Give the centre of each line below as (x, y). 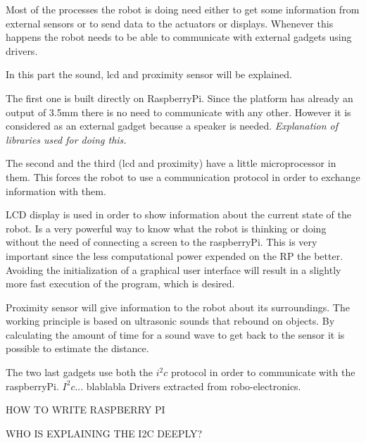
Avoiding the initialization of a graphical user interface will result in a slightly (173, 269)
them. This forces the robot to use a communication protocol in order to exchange (183, 176)
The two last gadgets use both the (80, 372)
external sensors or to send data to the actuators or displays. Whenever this (170, 23)
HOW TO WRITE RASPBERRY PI (86, 410)
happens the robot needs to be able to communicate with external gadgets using (179, 37)
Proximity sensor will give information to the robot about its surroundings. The (178, 307)
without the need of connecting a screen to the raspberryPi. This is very (162, 242)
